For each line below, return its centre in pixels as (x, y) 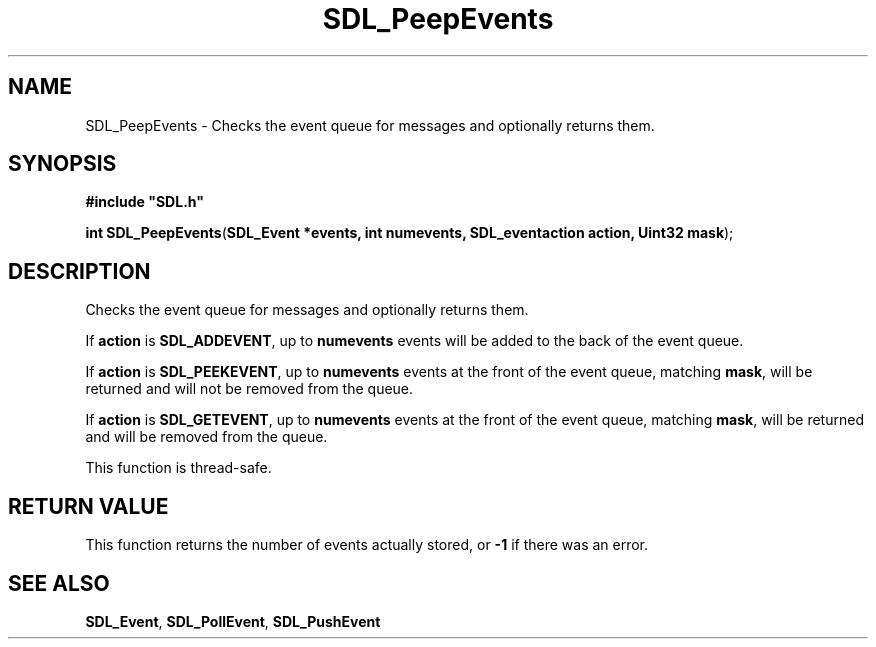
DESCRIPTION (79, 271)
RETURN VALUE (88, 506)
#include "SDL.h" (144, 202)
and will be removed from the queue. (206, 437)
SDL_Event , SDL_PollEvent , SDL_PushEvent (233, 621)
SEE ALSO (59, 583)
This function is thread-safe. (178, 468)
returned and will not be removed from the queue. (249, 389)
